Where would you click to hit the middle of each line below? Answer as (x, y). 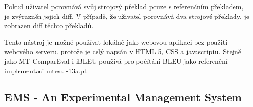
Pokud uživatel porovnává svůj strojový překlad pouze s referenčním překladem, (124, 6)
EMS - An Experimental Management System (123, 97)
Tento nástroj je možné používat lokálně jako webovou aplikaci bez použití (116, 42)
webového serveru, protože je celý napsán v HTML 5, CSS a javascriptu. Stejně (123, 51)
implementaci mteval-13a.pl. (46, 70)
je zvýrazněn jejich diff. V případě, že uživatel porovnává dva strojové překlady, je (127, 16)
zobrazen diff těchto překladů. (49, 26)
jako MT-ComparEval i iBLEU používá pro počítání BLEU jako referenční (116, 61)
